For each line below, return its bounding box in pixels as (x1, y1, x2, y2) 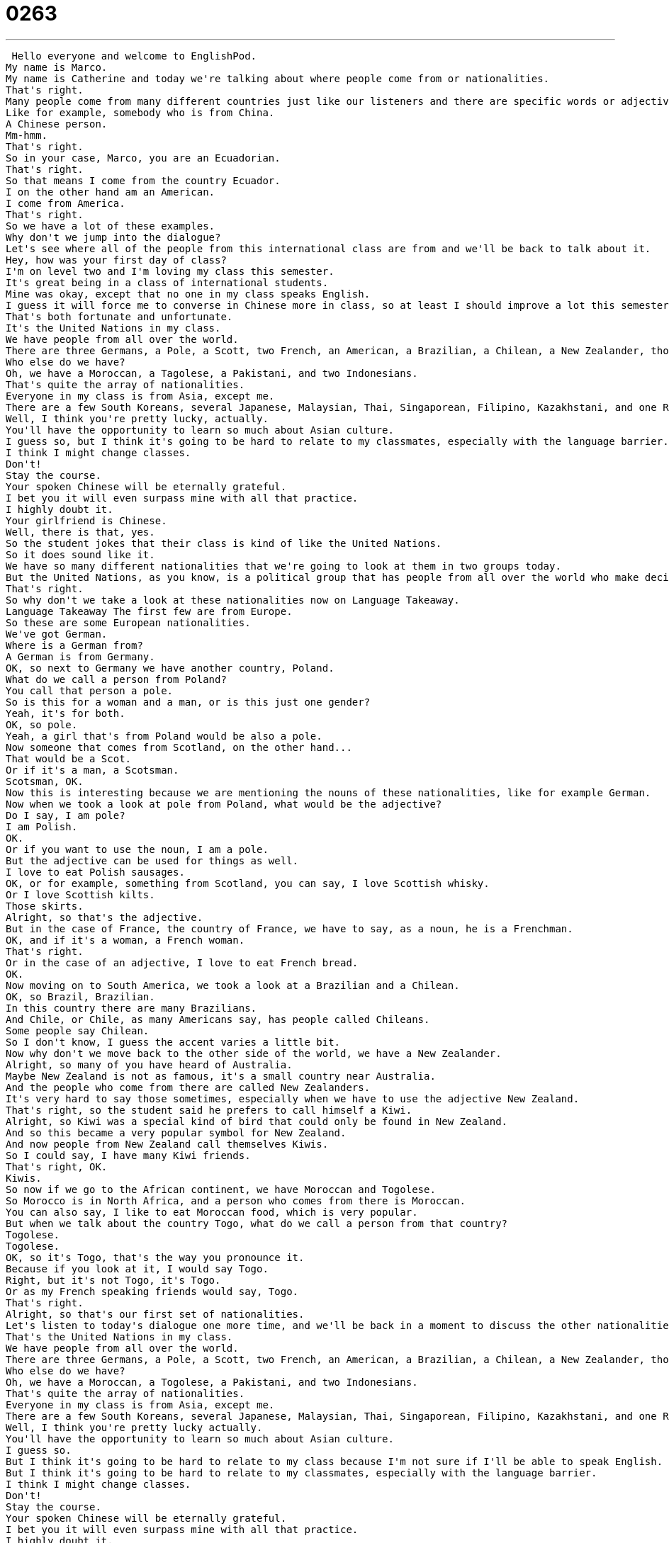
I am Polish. (6, 820, 78, 832)
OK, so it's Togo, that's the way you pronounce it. (6, 1251, 305, 1263)
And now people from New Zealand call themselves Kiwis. (6, 1138, 329, 1150)
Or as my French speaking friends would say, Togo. (6, 1285, 299, 1297)
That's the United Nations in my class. (6, 1330, 233, 1343)
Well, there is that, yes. (6, 526, 155, 538)
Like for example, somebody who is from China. (6, 106, 275, 118)
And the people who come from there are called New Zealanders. (6, 1081, 371, 1093)
